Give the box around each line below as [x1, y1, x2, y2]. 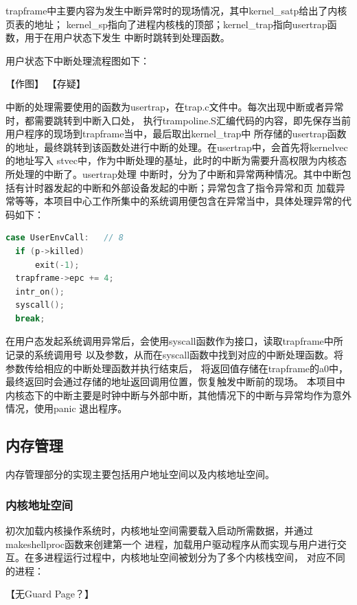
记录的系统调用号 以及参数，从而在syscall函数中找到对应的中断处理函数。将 [5, 347, 344, 362]
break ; [15, 313, 45, 323]
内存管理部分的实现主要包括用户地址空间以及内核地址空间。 [5, 467, 275, 481]
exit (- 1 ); [34, 260, 80, 270]
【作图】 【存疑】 [5, 76, 86, 91]
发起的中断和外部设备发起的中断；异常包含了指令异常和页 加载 [53, 180, 336, 194]
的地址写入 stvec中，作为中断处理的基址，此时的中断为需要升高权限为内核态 [5, 153, 347, 168]
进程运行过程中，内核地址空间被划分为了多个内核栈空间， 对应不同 [43, 550, 345, 564]
